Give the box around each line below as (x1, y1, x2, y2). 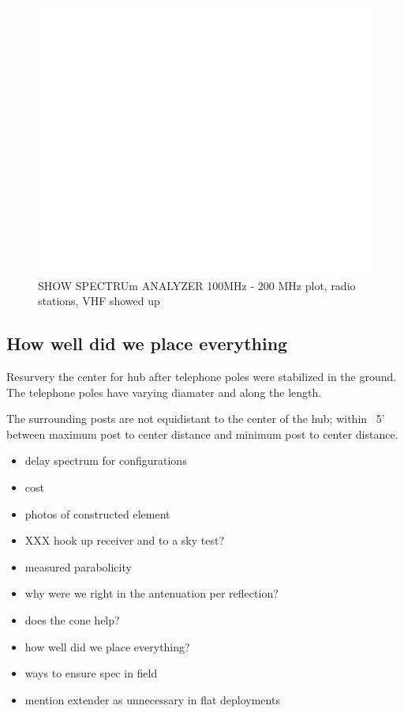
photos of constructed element (24, 505, 170, 522)
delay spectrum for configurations (24, 452, 187, 469)
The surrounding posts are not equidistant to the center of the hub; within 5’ (6, 410, 385, 427)
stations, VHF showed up (38, 292, 160, 309)
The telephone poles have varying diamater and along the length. (6, 383, 322, 400)
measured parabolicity (24, 558, 132, 575)
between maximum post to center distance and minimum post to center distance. (6, 425, 398, 442)
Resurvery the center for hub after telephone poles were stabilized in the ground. (6, 368, 397, 385)
